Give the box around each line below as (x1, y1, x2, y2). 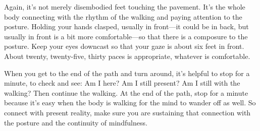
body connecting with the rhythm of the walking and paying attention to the (4, 11, 242, 22)
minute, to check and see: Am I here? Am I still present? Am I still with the (4, 78, 240, 88)
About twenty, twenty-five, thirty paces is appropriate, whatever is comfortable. (4, 50, 250, 61)
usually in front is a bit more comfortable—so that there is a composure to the (4, 31, 248, 41)
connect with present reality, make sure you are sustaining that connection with (4, 107, 251, 117)
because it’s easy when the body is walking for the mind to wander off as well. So (4, 97, 256, 108)
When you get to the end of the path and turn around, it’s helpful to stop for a (4, 68, 250, 78)
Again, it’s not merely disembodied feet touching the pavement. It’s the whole (4, 2, 245, 12)
